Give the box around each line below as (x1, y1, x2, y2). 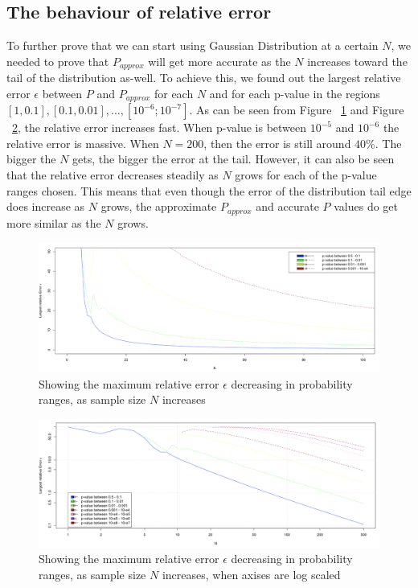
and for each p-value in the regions (209, 84, 380, 101)
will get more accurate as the (148, 52, 291, 69)
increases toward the (307, 52, 408, 69)
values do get (334, 198, 398, 215)
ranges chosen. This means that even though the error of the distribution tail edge (6, 182, 412, 199)
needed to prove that (6, 52, 109, 69)
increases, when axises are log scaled (162, 565, 341, 582)
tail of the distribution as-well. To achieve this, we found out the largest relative (6, 69, 401, 86)
